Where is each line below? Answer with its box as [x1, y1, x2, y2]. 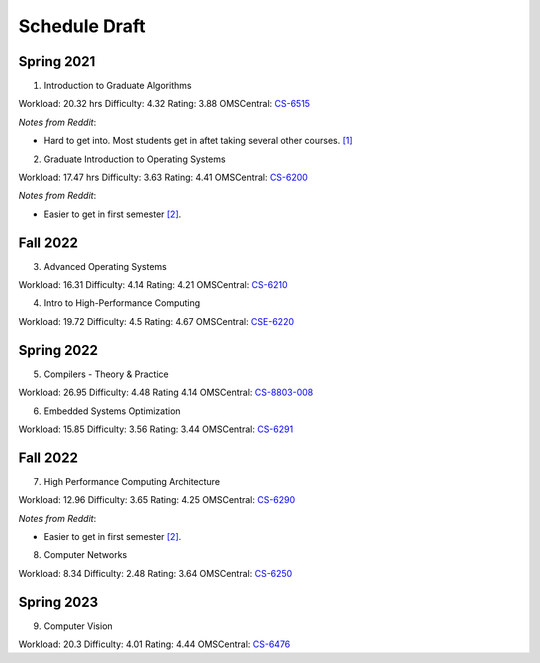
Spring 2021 [18, 53, 96, 70]
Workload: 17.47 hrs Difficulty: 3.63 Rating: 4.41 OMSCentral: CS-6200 [18, 171, 309, 184]
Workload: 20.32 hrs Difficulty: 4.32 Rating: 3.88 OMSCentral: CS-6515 [18, 98, 310, 110]
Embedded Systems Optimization [43, 405, 181, 417]
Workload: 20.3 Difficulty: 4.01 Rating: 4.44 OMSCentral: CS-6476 [18, 638, 291, 650]
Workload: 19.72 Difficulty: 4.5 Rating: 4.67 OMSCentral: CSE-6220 [18, 315, 295, 327]
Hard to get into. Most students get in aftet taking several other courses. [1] [43, 135, 354, 147]
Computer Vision [43, 620, 114, 632]
